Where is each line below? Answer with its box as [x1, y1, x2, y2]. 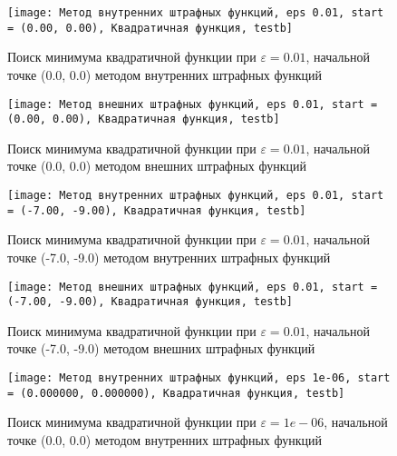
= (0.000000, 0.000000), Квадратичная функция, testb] [7, 386, 345, 400]
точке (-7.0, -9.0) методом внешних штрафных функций [7, 339, 315, 358]
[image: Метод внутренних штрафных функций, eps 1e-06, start [7, 372, 391, 384]
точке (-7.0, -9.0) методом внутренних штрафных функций [7, 247, 331, 266]
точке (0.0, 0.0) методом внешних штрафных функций [7, 156, 306, 175]
